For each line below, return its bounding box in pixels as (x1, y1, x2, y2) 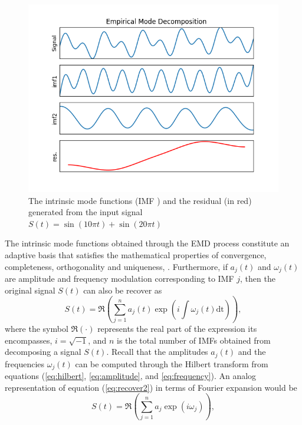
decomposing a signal (5, 345, 81, 358)
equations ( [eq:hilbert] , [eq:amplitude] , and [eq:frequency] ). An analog (5, 370, 257, 382)
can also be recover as (83, 284, 162, 296)
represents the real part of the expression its (97, 322, 257, 334)
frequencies (5, 357, 45, 370)
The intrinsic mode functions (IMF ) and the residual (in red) (28, 194, 252, 206)
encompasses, (5, 334, 52, 346)
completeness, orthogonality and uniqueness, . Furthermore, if (5, 260, 228, 272)
